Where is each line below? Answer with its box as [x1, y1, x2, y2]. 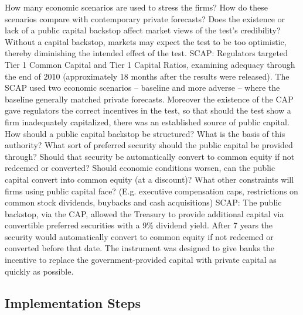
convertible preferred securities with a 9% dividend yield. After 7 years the [5, 219, 273, 231]
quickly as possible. [5, 265, 74, 277]
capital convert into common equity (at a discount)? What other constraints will [5, 173, 294, 185]
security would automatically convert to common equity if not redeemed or [5, 230, 274, 242]
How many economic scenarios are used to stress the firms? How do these [5, 1, 268, 13]
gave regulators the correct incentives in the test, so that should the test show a [5, 104, 291, 117]
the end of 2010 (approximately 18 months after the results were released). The [5, 70, 290, 82]
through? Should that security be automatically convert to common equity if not [5, 150, 295, 162]
